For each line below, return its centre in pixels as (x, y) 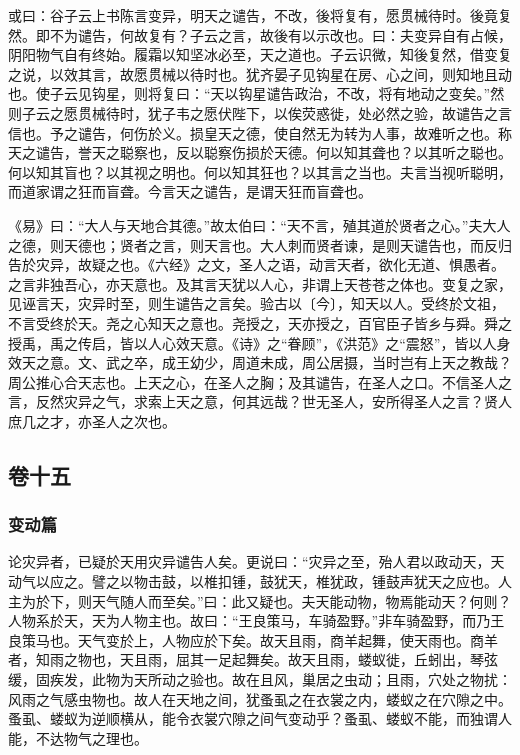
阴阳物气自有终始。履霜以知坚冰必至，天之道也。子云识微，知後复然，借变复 (260, 54)
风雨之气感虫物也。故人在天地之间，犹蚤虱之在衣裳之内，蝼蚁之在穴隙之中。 (260, 698)
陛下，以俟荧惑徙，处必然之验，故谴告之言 (371, 112)
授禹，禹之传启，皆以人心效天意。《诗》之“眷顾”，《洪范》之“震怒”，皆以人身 (259, 342)
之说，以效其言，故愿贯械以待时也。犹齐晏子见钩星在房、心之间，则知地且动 (260, 73)
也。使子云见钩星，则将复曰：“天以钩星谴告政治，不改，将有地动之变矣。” (249, 93)
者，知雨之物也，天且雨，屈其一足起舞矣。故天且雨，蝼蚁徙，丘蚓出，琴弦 (253, 659)
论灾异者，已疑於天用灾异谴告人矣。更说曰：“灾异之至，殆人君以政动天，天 (256, 561)
